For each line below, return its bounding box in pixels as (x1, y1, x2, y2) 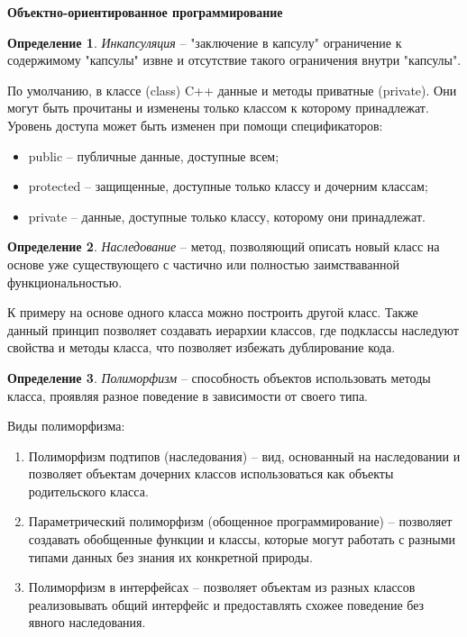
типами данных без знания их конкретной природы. (28, 547, 313, 566)
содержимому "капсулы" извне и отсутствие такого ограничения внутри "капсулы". (7, 50, 462, 69)
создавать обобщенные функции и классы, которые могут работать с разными (28, 530, 456, 549)
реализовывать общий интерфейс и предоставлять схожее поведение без (28, 595, 425, 614)
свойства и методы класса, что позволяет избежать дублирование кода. (7, 338, 396, 357)
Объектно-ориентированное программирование (7, 3, 283, 21)
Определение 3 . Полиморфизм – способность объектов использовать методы (7, 368, 431, 387)
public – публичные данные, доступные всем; (28, 146, 279, 165)
